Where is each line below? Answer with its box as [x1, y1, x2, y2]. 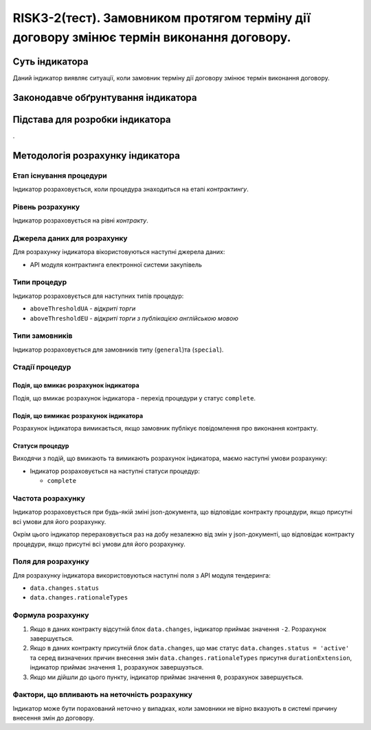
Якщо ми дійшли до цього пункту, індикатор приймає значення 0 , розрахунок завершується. [30, 673, 304, 681]
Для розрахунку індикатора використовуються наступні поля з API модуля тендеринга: [12, 571, 271, 580]
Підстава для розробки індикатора [12, 113, 171, 125]
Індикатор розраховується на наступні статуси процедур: [30, 467, 201, 475]
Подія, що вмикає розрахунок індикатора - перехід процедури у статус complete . [12, 393, 256, 402]
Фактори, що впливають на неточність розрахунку [12, 690, 192, 700]
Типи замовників [12, 331, 73, 341]
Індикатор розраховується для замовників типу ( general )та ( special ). [12, 345, 224, 354]
